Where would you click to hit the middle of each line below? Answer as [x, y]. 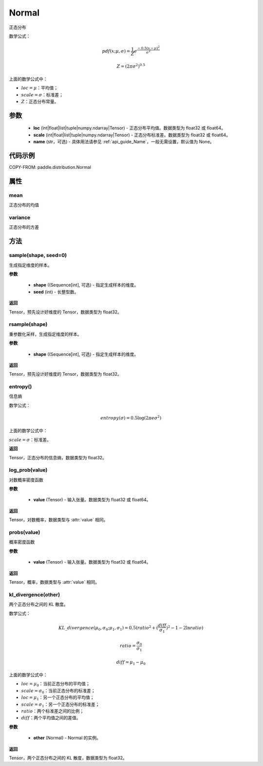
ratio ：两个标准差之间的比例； [53, 711]
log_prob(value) [28, 470]
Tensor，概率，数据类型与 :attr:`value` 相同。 [54, 582]
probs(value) [25, 532]
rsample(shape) [28, 325]
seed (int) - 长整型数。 [56, 292]
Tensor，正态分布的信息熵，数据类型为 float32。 [58, 457]
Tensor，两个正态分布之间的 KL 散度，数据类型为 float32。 [68, 758]
